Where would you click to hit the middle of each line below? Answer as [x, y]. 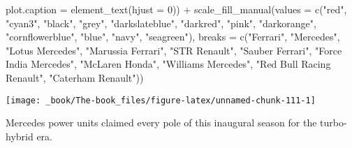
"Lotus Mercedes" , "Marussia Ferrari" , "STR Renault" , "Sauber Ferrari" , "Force [174, 50]
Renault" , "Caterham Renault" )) [75, 77]
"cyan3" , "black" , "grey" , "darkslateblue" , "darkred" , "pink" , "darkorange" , [161, 23]
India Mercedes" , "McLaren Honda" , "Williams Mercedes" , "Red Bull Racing [168, 64]
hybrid [20, 136]
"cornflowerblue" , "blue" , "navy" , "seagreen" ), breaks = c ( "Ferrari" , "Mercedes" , [173, 37]
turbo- [333, 123]
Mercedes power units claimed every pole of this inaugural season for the [161, 123]
